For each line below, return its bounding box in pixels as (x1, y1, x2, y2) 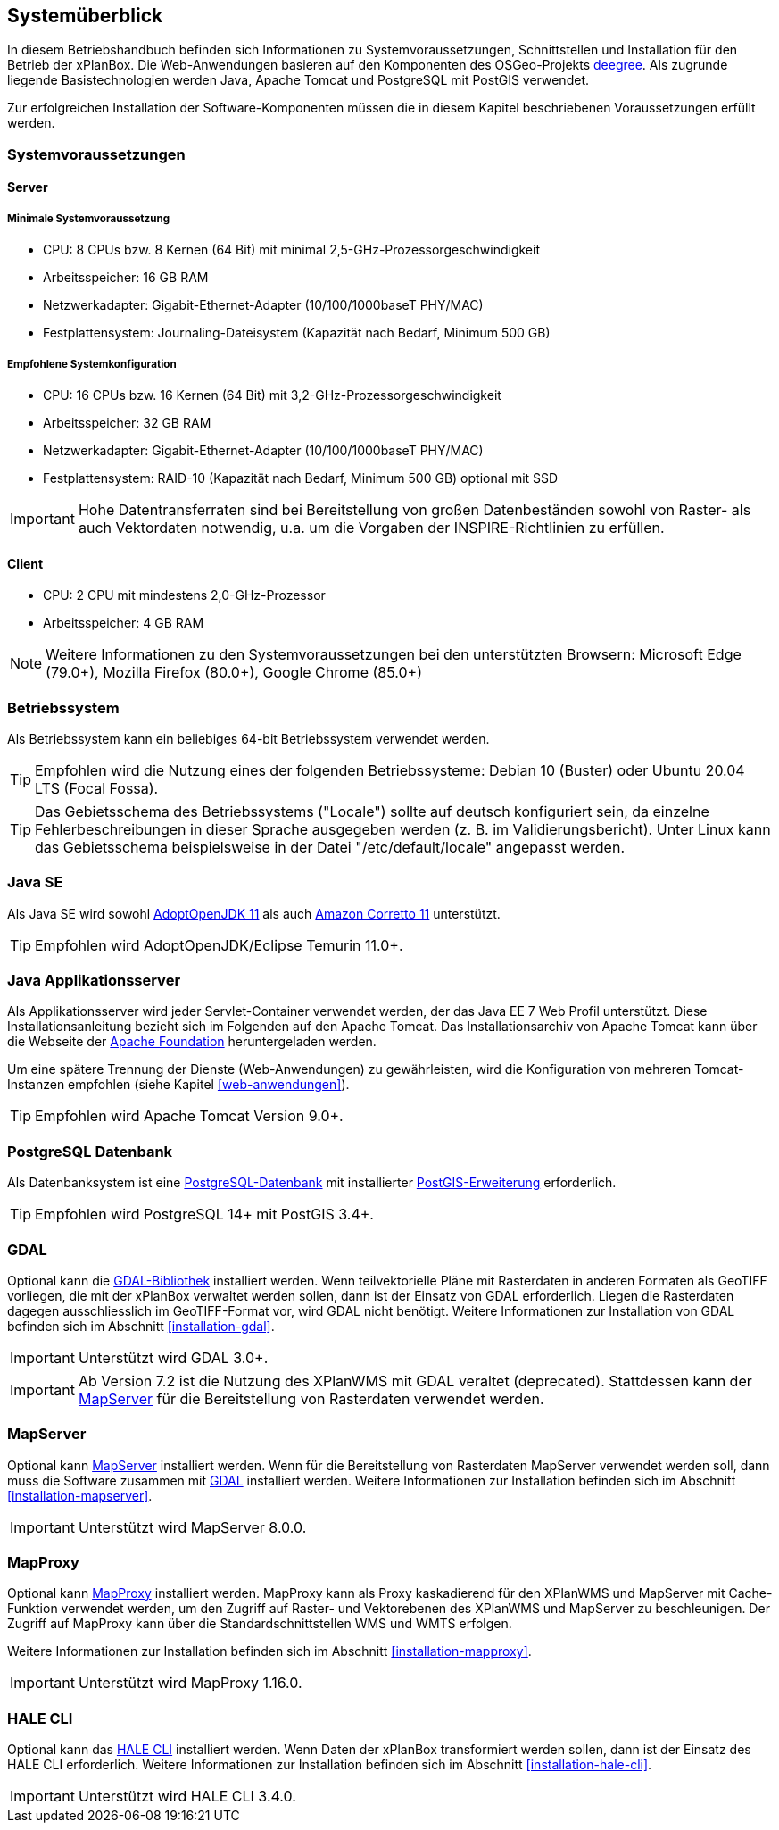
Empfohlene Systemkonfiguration (7, 357, 177, 370)
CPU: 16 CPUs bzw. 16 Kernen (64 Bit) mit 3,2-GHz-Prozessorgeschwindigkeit (43, 387, 501, 403)
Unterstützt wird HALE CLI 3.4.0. (78, 1787, 296, 1806)
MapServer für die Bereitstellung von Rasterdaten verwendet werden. (78, 1389, 544, 1408)
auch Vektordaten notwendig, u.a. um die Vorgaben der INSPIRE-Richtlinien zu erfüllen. (78, 518, 665, 537)
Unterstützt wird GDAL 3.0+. (78, 1348, 269, 1367)
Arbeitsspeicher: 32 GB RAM (43, 414, 211, 430)
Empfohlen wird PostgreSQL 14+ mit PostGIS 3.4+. (35, 1205, 374, 1224)
